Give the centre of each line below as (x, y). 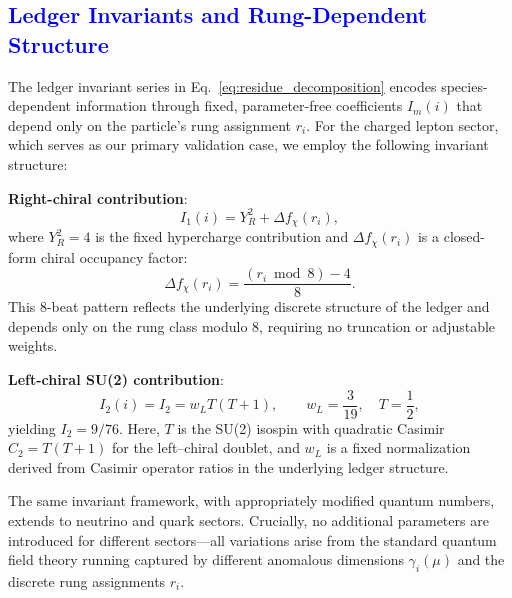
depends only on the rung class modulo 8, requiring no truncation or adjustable (252, 325)
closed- (464, 236)
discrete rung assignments (87, 581)
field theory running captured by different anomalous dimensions (206, 559)
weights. (33, 345)
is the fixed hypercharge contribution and (222, 236)
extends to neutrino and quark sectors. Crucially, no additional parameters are (248, 520)
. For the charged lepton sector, (402, 124)
